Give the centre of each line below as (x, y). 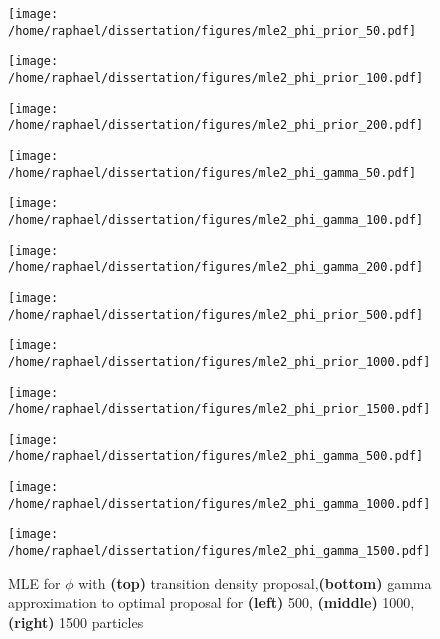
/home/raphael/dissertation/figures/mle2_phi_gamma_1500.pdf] (219, 551)
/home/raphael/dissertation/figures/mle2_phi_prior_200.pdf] (216, 125)
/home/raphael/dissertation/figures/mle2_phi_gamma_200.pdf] (216, 267)
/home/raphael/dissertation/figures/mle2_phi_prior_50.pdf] (212, 30)
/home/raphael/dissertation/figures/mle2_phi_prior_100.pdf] (216, 77)
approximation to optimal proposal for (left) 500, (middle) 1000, (211, 602)
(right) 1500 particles (76, 621)
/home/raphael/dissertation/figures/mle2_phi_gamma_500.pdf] (216, 456)
